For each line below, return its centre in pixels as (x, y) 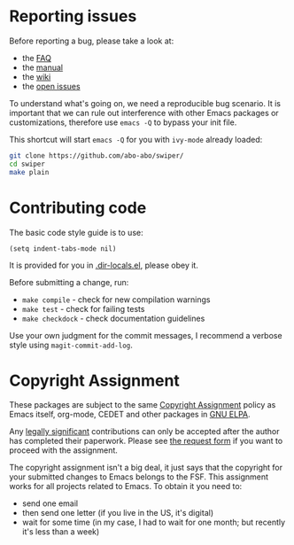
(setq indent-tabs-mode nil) (63, 249)
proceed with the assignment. (63, 450)
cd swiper (27, 164)
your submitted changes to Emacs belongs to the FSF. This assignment (139, 477)
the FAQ (36, 58)
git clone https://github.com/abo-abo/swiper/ (97, 156)
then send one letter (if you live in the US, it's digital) (118, 513)
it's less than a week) (61, 532)
